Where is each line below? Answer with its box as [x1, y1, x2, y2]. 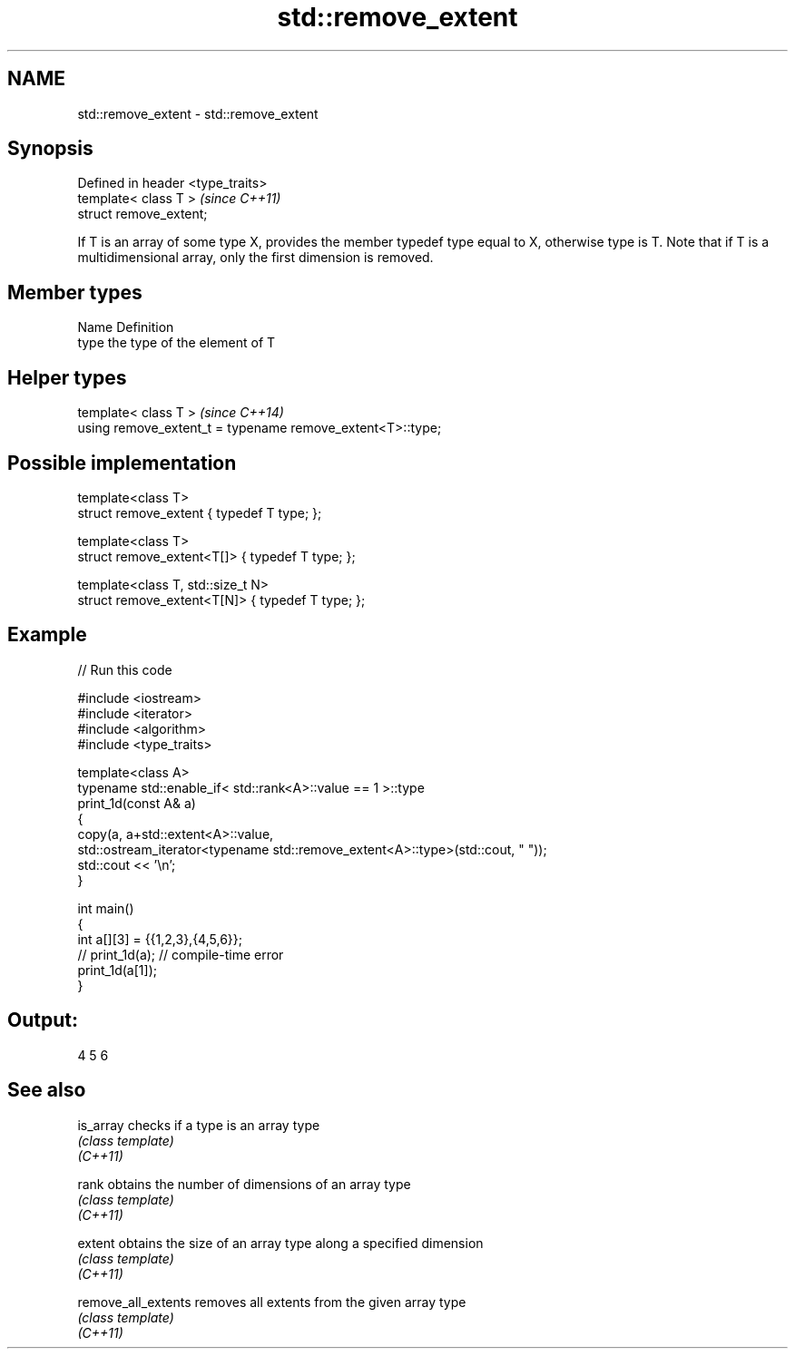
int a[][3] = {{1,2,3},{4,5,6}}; [77, 931, 242, 947]
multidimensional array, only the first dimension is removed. [77, 249, 434, 266]
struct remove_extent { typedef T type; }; [77, 504, 322, 521]
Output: [7, 1009, 78, 1032]
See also [7, 1078, 86, 1102]
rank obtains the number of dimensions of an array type [77, 1176, 411, 1192]
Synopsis [7, 137, 93, 161]
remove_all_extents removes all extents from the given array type [77, 1293, 466, 1310]
